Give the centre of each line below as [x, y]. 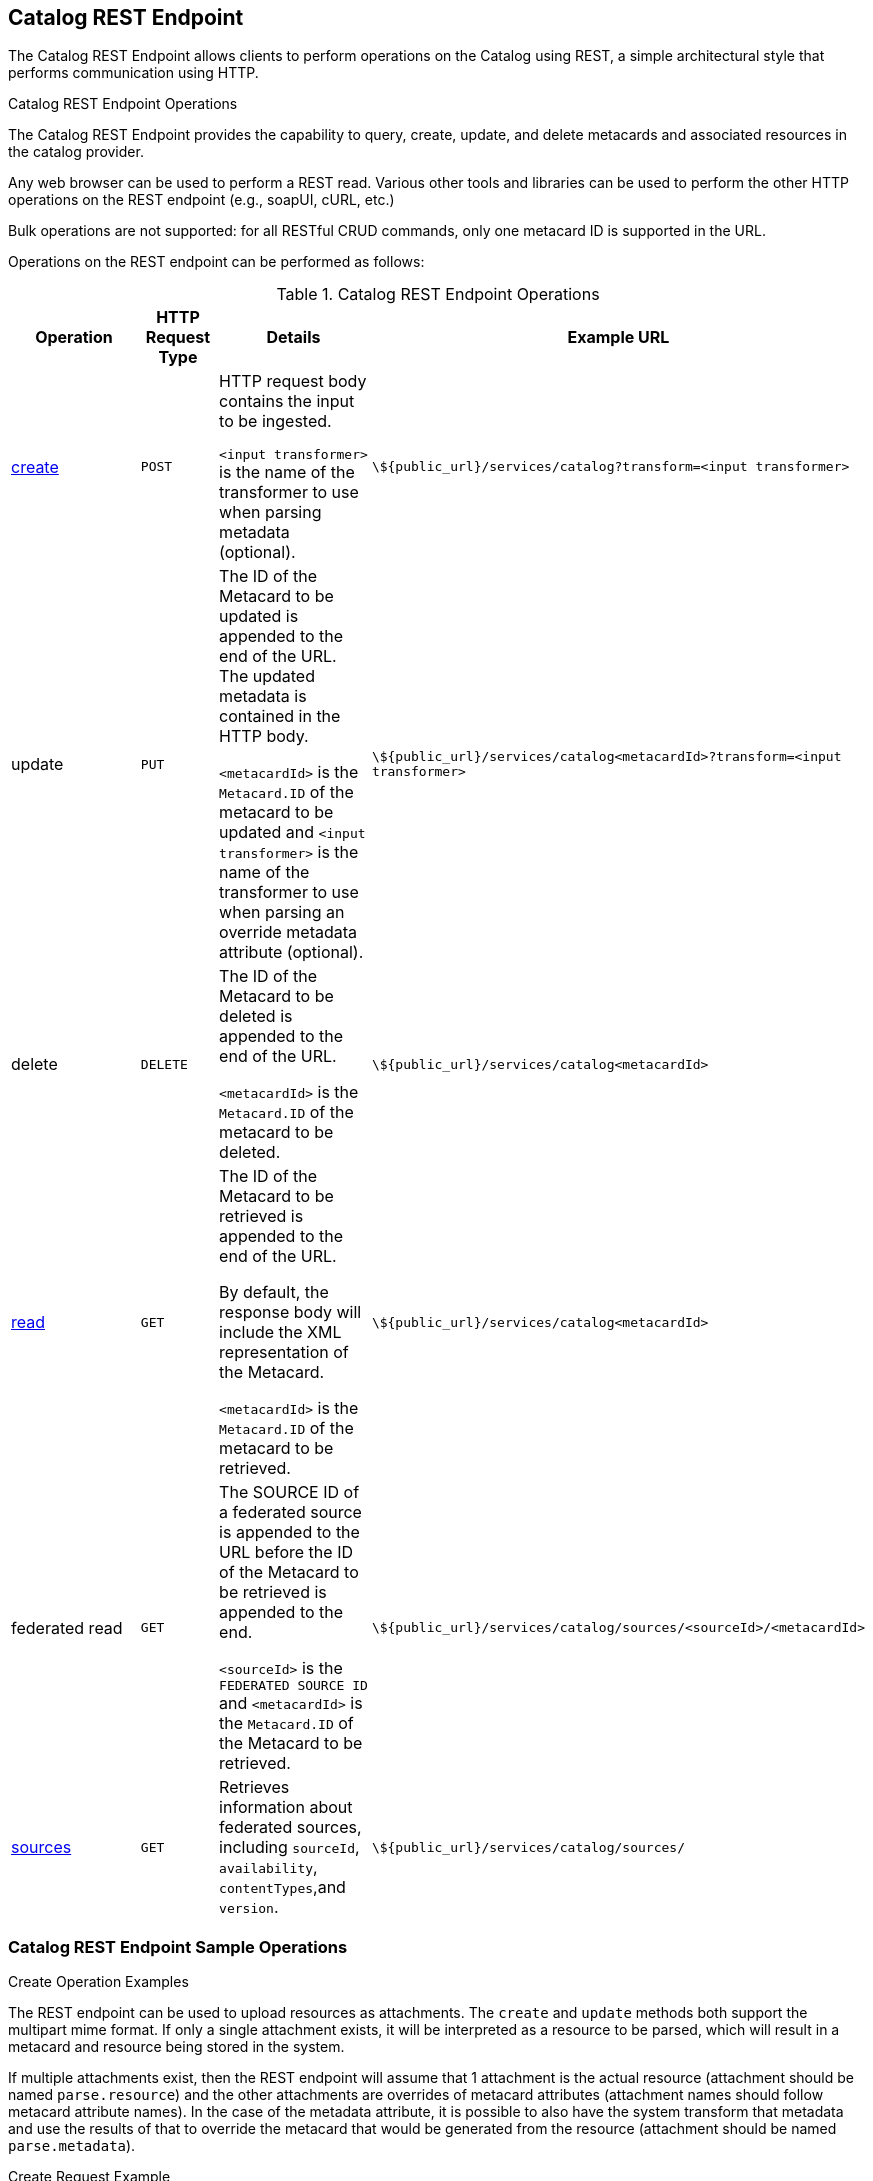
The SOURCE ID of [289, 1492]
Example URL [618, 337]
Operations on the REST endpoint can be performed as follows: [216, 262]
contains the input [287, 401]
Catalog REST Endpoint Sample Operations [178, 1946]
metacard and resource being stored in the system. [176, 2047]
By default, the [274, 1292]
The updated [267, 676]
